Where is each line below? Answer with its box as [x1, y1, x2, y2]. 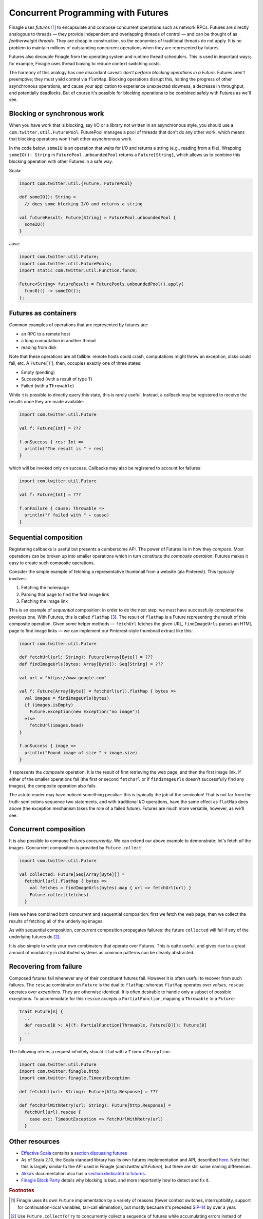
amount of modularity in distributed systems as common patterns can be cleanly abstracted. [9, 950, 195, 956]
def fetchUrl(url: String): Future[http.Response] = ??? [19, 1089, 158, 1095]
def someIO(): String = [19, 194, 76, 200]
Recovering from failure [9, 962, 82, 970]
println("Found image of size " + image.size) [24, 750, 138, 755]
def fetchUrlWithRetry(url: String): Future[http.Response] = [19, 1102, 171, 1108]
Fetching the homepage [21, 585, 69, 590]
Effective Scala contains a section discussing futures [21, 1150, 128, 1156]
